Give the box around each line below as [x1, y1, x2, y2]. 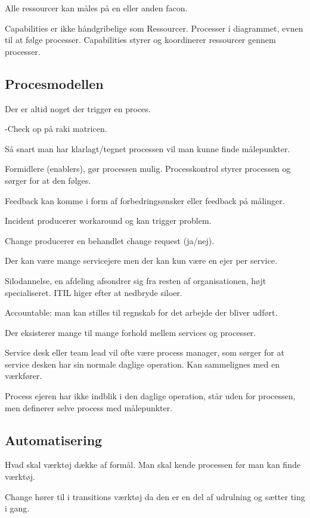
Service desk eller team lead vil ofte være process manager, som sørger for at [5, 346, 284, 359]
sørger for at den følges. [5, 174, 91, 186]
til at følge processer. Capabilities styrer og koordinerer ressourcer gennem [5, 33, 276, 46]
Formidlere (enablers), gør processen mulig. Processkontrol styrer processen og [5, 162, 291, 175]
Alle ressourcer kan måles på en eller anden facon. [5, 2, 188, 14]
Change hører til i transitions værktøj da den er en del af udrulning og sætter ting [5, 490, 305, 502]
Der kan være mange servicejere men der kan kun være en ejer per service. [5, 254, 277, 267]
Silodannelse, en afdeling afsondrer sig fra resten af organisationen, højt [5, 274, 266, 286]
